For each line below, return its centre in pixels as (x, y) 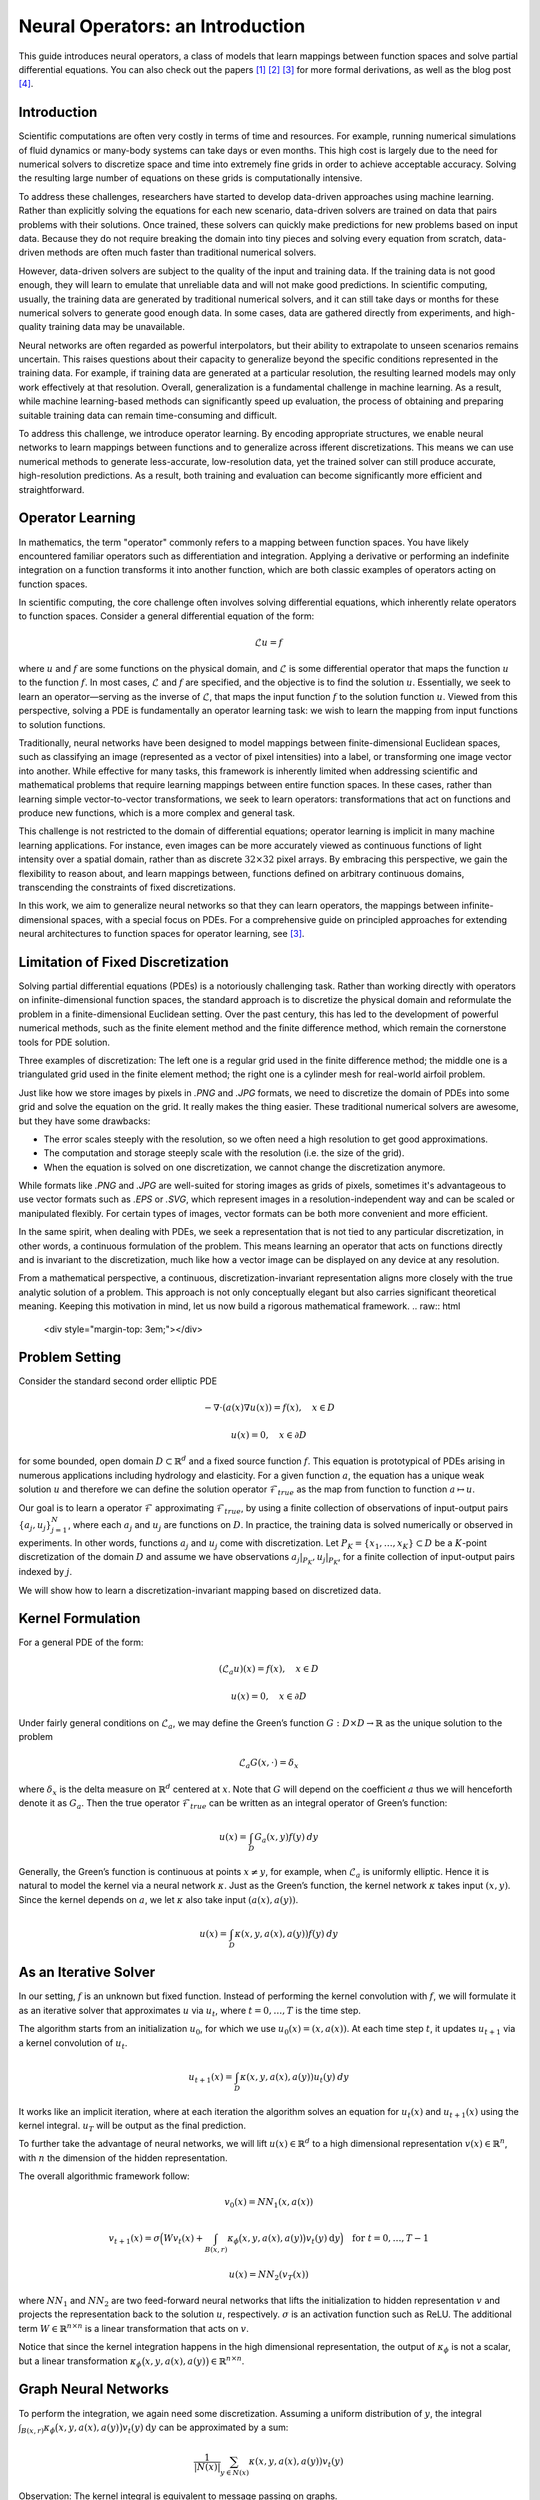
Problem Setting (70, 1357)
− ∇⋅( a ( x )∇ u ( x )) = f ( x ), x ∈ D (269, 1407)
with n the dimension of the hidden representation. (123, 2157)
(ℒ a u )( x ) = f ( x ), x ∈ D (268, 1670)
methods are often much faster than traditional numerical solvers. (181, 252)
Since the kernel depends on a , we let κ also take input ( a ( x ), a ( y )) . (158, 1899)
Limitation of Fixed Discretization (123, 961)
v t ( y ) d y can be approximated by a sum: (205, 2428)
